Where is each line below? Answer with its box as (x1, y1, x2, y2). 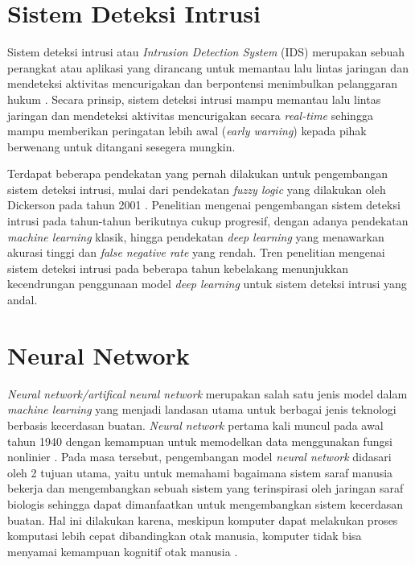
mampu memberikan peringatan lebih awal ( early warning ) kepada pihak (7, 122, 367, 139)
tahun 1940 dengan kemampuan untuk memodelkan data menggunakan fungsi (7, 432, 392, 449)
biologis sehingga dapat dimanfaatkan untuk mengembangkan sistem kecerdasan (7, 495, 403, 512)
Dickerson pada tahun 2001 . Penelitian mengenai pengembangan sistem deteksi (7, 196, 401, 213)
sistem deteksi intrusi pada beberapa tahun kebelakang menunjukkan (7, 259, 348, 276)
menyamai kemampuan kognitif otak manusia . (7, 542, 238, 559)
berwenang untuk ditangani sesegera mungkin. (7, 138, 236, 155)
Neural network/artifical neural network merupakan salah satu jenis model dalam (7, 385, 408, 402)
